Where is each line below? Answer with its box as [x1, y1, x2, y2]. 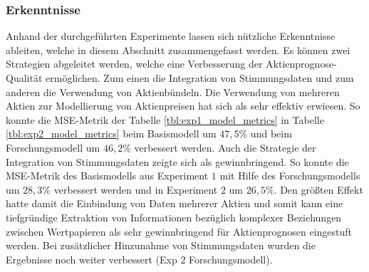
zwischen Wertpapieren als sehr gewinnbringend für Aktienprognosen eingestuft [6, 224, 352, 239]
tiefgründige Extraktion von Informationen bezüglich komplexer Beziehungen [6, 209, 342, 224]
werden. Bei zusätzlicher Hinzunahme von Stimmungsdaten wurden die [6, 238, 316, 253]
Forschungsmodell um [6, 140, 100, 155]
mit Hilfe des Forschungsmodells [219, 168, 360, 183]
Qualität [6, 70, 43, 85]
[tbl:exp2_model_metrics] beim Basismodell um [6, 126, 217, 141]
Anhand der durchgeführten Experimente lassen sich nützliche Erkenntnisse [6, 28, 336, 43]
